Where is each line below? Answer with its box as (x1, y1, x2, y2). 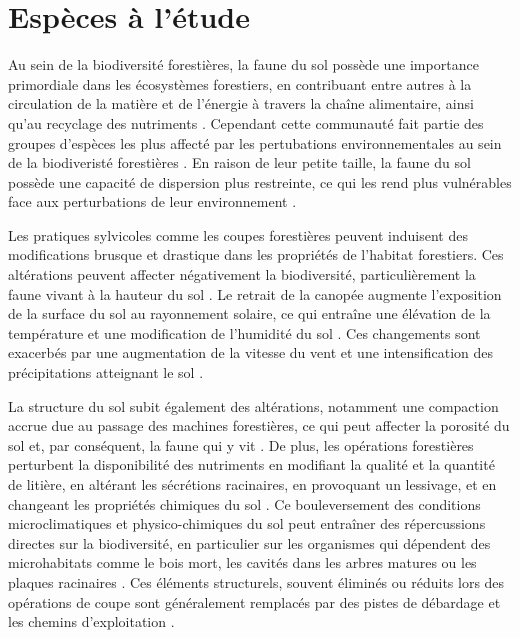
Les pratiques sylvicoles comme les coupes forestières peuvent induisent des (8, 224, 468, 245)
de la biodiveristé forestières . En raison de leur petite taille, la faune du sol (8, 152, 471, 173)
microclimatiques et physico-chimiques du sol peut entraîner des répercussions (8, 513, 486, 534)
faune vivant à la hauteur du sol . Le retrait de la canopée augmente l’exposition (8, 283, 502, 304)
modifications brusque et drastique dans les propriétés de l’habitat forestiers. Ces (8, 244, 504, 265)
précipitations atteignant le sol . (8, 362, 204, 383)
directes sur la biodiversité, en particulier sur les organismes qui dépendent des (8, 532, 491, 553)
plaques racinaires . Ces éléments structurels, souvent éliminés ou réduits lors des (8, 571, 505, 592)
